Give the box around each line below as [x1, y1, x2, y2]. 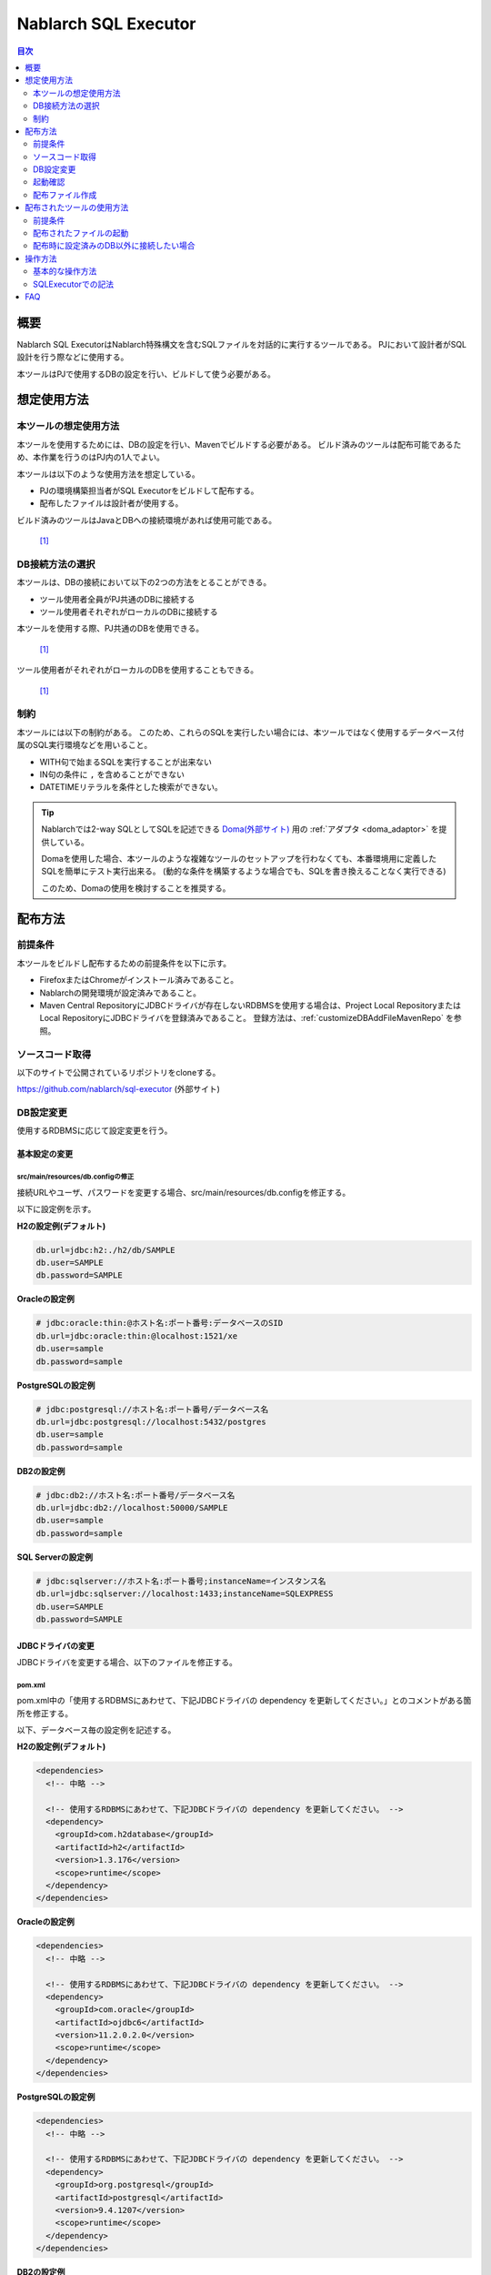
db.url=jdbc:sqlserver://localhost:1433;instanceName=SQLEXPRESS [35, 1589, 334, 1599]
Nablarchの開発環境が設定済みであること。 [39, 987, 202, 998]
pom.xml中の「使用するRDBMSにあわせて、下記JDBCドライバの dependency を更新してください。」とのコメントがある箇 [16, 1695, 472, 1706]
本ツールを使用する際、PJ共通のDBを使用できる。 [16, 623, 205, 634]
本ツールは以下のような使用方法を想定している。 [16, 469, 200, 480]
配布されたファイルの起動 [33, 227, 129, 238]
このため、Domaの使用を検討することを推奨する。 [41, 883, 231, 894]
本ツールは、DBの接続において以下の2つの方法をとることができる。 [16, 577, 272, 588]
